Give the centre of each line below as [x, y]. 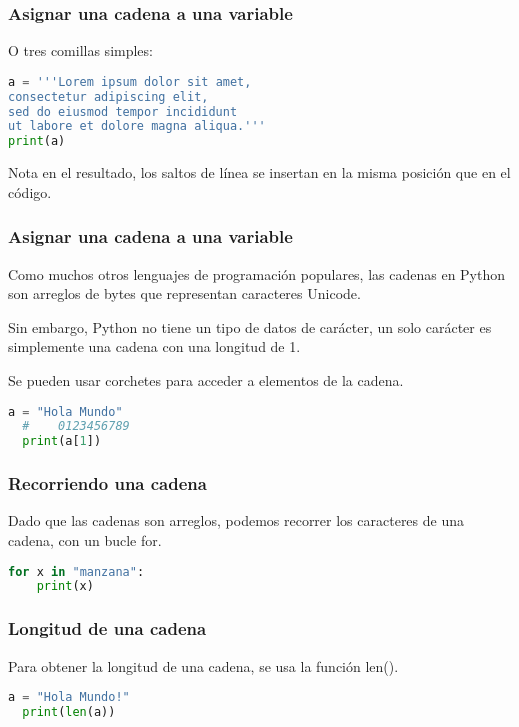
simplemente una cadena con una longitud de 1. [154, 346]
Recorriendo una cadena [107, 483]
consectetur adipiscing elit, [108, 96]
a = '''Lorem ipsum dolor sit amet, [130, 81]
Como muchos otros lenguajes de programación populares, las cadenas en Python [257, 273]
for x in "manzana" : [76, 571]
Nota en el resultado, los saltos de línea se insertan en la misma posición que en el [259, 172]
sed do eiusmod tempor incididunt [123, 111]
